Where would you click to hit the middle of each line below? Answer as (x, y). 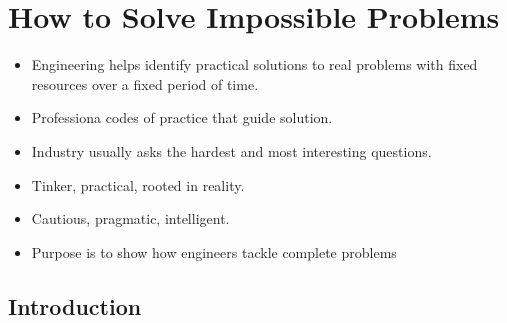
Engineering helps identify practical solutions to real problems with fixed (254, 64)
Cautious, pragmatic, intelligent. (130, 218)
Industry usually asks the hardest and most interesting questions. (231, 150)
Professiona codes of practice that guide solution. (182, 117)
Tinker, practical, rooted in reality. (138, 184)
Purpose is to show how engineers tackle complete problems (214, 251)
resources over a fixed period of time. (145, 83)
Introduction (75, 305)
